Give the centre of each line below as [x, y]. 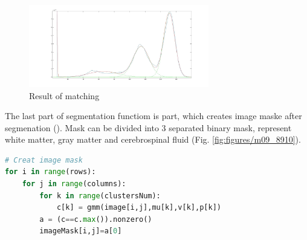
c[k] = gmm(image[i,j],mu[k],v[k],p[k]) [139, 208]
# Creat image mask [44, 160]
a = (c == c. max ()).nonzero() [96, 219]
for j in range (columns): [74, 184]
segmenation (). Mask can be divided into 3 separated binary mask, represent [148, 127]
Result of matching [64, 95]
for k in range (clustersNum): [100, 196]
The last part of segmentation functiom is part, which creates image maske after [153, 116]
